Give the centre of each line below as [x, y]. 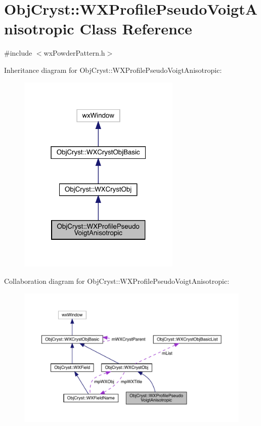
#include [18, 53]
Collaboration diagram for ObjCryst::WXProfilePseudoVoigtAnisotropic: [117, 281]
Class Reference [136, 29]
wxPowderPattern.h [74, 53]
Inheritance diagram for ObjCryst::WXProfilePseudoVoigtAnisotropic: [113, 70]
